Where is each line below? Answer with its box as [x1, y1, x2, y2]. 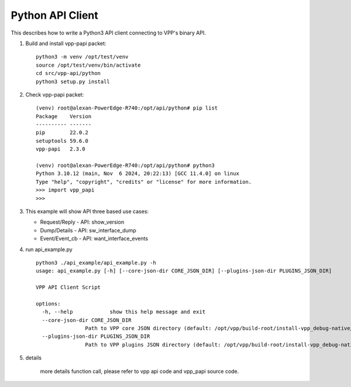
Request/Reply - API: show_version [40, 218, 125, 225]
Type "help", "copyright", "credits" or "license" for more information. [36, 179, 252, 185]
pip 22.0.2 [36, 129, 89, 136]
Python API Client [11, 9, 99, 22]
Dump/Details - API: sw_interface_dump [40, 227, 137, 234]
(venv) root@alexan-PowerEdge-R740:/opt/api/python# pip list [36, 105, 218, 111]
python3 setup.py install [36, 78, 111, 85]
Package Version [36, 113, 92, 119]
